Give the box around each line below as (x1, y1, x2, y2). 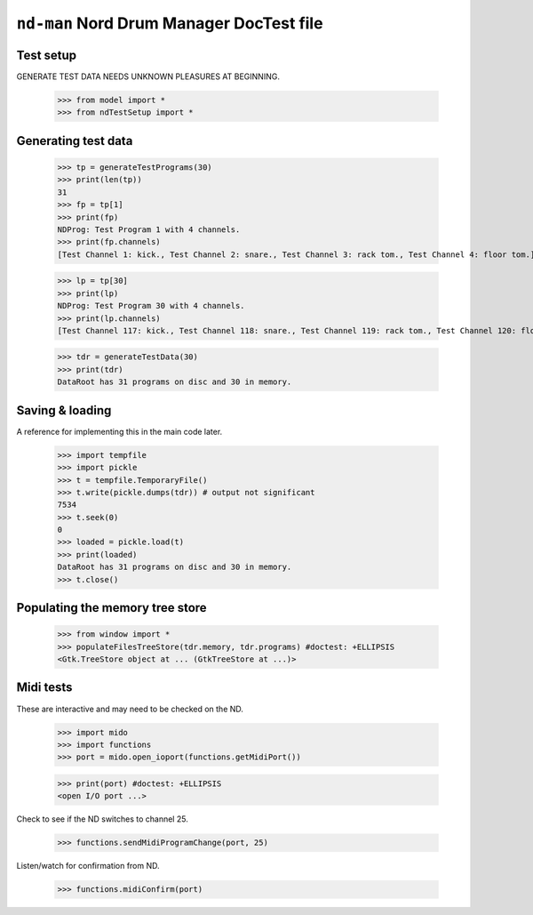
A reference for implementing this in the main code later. (16, 426, 223, 437)
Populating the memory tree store (16, 600, 208, 615)
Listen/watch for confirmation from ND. (16, 861, 160, 871)
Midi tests (16, 680, 73, 695)
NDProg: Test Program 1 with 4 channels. (57, 224, 241, 235)
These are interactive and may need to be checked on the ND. (16, 703, 244, 714)
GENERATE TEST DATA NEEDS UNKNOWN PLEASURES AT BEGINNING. (16, 71, 280, 82)
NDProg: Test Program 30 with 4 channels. (57, 301, 245, 311)
